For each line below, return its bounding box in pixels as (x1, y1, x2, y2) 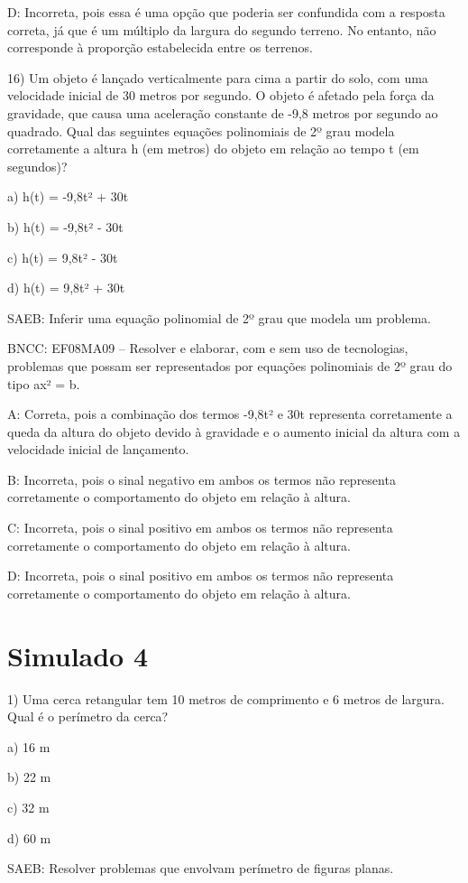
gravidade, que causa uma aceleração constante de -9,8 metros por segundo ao (7, 103, 438, 122)
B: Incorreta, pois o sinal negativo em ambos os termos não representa (7, 469, 396, 488)
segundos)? (7, 156, 68, 175)
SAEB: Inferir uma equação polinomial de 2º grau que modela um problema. (7, 308, 431, 327)
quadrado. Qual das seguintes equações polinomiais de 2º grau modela (7, 121, 395, 140)
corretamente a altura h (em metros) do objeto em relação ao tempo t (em (7, 139, 419, 158)
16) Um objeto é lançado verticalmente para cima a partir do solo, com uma (7, 68, 428, 87)
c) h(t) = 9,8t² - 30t (7, 247, 118, 266)
